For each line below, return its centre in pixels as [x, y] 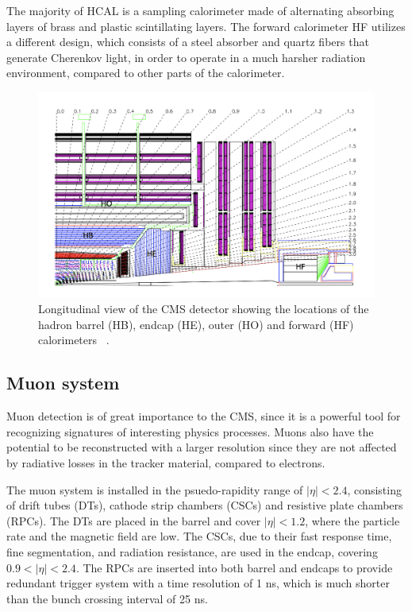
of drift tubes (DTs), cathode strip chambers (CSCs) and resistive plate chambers [205, 505]
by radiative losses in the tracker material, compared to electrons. [166, 462]
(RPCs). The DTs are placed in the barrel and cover [134, 520]
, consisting [374, 489]
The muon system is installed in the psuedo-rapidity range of [155, 489]
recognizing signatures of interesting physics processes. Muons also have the [190, 431]
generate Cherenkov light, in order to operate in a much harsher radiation [186, 57]
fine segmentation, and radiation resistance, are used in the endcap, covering [192, 551]
